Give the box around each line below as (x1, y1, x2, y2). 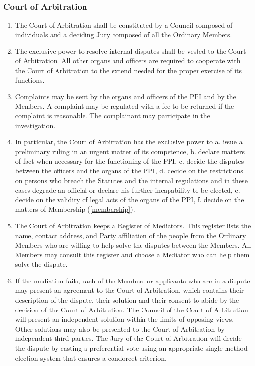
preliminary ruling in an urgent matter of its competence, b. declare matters (15, 146, 245, 156)
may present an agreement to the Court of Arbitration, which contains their (15, 285, 244, 295)
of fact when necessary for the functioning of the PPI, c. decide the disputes (15, 156, 244, 166)
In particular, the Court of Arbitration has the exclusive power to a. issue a (15, 137, 243, 147)
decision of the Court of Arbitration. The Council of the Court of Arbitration (15, 304, 248, 314)
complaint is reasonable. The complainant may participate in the (15, 110, 210, 120)
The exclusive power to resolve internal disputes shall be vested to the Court (15, 46, 246, 56)
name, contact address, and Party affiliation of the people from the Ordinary (15, 230, 246, 240)
